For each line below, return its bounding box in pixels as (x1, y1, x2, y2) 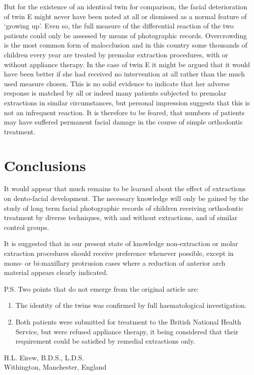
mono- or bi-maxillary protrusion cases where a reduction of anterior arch (4, 257, 226, 268)
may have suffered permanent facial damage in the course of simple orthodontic (4, 117, 243, 127)
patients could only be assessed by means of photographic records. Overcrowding (4, 30, 247, 40)
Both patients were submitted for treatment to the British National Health (15, 316, 241, 326)
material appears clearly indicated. (4, 267, 108, 277)
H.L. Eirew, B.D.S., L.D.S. (4, 352, 85, 362)
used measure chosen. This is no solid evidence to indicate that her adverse (4, 78, 230, 88)
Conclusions (4, 155, 86, 175)
